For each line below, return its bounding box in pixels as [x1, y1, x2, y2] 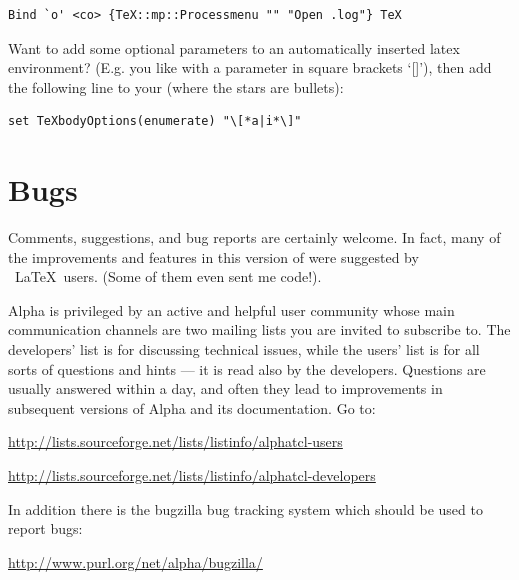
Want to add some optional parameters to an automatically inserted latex [8, 37, 460, 58]
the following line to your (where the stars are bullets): [8, 76, 344, 97]
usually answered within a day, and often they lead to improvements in [8, 378, 443, 399]
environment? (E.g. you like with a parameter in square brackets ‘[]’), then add [8, 57, 492, 78]
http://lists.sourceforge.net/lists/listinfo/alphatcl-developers [8, 465, 376, 486]
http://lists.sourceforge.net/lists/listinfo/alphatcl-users [8, 431, 343, 452]
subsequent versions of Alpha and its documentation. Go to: [8, 397, 376, 418]
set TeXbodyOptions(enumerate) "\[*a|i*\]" [8, 114, 302, 129]
